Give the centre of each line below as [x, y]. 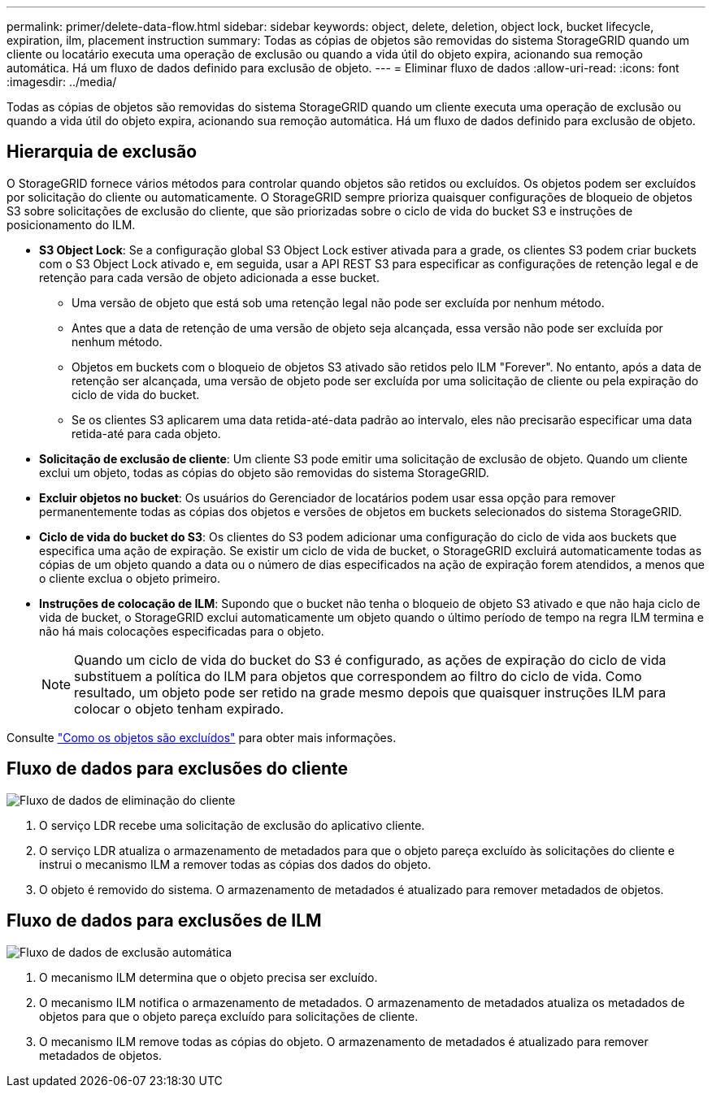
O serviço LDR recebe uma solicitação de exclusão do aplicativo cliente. [232, 825]
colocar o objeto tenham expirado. [179, 708]
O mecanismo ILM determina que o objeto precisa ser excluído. [208, 977]
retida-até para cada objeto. [146, 433]
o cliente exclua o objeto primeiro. [130, 578]
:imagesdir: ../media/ [62, 82]
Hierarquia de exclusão [102, 152]
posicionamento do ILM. [71, 224]
